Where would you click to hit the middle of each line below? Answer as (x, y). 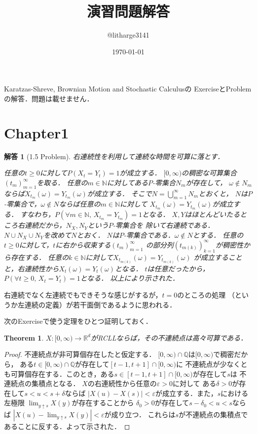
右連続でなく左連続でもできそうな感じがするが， (83, 295)
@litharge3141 (128, 35)
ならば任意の (80, 204)
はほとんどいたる (212, 214)
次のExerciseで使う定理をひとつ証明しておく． (78, 321)
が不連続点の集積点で (213, 414)
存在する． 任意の (40, 257)
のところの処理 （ (206, 295)
